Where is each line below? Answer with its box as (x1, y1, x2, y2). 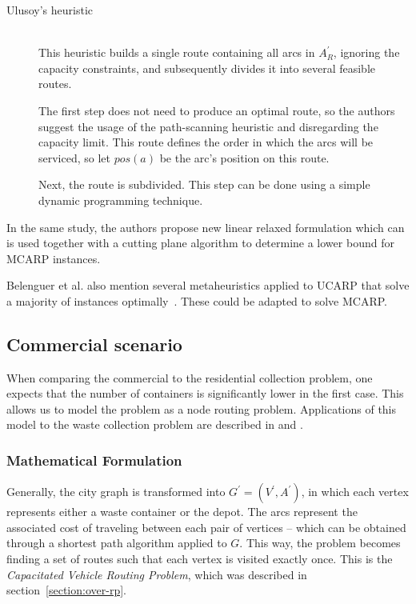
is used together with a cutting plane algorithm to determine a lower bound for (6, 234, 394, 251)
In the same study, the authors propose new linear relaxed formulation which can (6, 218, 405, 235)
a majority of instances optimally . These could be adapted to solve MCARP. (6, 292, 387, 309)
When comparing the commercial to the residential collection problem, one (6, 369, 373, 386)
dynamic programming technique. (38, 191, 203, 208)
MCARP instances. (6, 250, 101, 266)
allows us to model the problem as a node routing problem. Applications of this (6, 400, 397, 417)
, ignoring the (333, 44, 400, 61)
